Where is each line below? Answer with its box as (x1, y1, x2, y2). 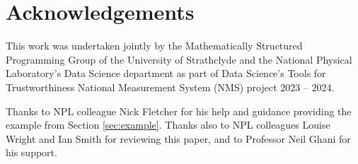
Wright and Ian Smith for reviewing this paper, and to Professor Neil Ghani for (6, 131, 351, 146)
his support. (6, 145, 57, 160)
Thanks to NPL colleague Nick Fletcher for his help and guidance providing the (6, 103, 352, 118)
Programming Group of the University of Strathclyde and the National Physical (6, 52, 352, 66)
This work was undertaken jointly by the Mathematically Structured (6, 38, 303, 53)
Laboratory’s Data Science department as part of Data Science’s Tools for (6, 66, 326, 81)
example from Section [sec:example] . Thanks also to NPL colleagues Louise (6, 117, 330, 132)
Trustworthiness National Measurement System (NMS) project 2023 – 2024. (6, 79, 335, 94)
